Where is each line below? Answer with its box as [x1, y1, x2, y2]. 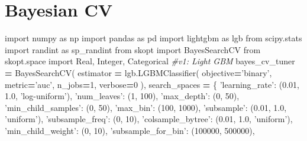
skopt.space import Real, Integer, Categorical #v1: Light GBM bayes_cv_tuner [5, 55, 295, 67]
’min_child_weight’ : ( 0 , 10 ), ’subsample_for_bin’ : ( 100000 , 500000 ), [5, 124, 255, 136]
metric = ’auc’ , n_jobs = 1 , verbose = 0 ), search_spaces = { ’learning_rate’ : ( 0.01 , [5, 78, 299, 90]
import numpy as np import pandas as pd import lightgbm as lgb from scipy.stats [5, 32, 302, 44]
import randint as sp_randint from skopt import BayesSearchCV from [5, 43, 261, 55]
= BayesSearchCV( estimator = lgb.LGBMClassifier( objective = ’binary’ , [5, 66, 272, 78]
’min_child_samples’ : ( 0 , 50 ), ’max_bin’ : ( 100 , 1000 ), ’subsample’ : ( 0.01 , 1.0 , [5, 101, 287, 113]
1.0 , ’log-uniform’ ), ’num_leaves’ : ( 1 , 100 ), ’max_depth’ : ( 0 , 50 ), [5, 90, 240, 102]
